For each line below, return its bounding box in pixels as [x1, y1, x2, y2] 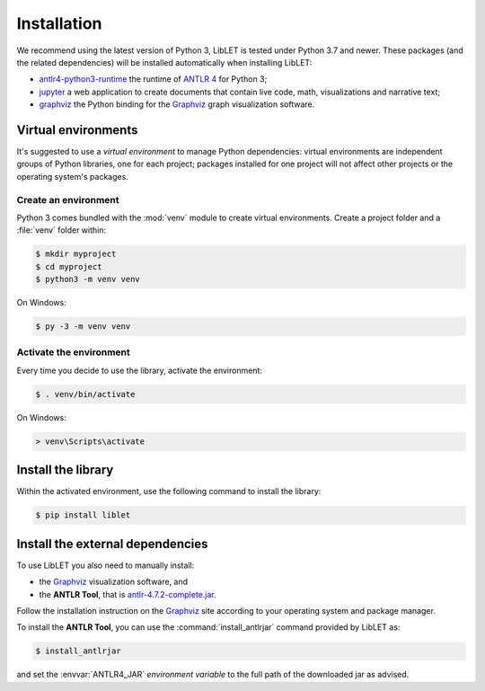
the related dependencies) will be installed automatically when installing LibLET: [16, 57, 313, 67]
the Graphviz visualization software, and [39, 576, 189, 588]
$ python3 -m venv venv [35, 274, 141, 285]
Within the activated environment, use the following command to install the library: [16, 486, 322, 497]
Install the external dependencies [16, 536, 208, 552]
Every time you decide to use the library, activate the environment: [16, 365, 262, 376]
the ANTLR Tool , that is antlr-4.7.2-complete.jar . [39, 589, 216, 599]
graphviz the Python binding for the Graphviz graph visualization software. [39, 99, 315, 110]
